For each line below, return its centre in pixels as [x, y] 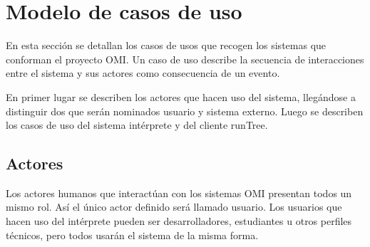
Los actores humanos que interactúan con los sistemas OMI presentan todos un [179, 193]
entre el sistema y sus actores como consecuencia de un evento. [143, 73]
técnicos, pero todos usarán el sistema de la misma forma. [132, 235]
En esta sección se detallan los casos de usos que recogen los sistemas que [166, 45]
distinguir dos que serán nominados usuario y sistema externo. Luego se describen [185, 111]
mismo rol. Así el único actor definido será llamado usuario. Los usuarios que [174, 207]
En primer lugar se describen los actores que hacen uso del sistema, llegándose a [181, 96]
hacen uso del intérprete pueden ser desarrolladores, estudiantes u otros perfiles [179, 221]
